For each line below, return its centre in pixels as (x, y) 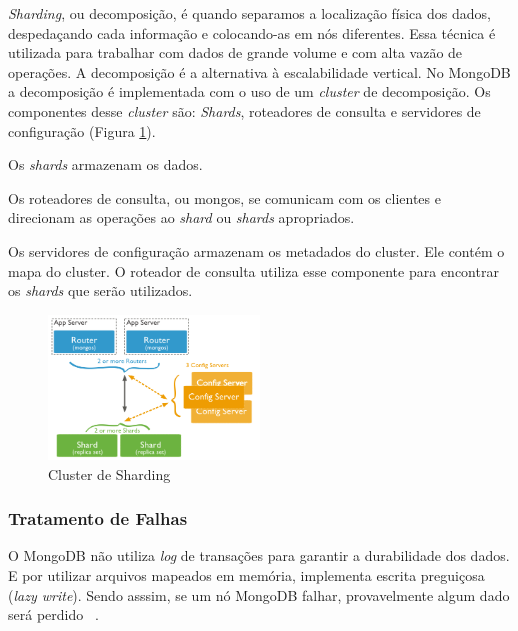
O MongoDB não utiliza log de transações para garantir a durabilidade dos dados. (259, 555)
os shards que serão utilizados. (100, 290)
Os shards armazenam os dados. (105, 164)
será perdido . (53, 614)
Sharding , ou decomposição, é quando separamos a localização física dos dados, (249, 13)
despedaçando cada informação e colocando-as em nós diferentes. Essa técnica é (252, 32)
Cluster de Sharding (109, 473)
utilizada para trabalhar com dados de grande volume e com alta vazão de (235, 52)
